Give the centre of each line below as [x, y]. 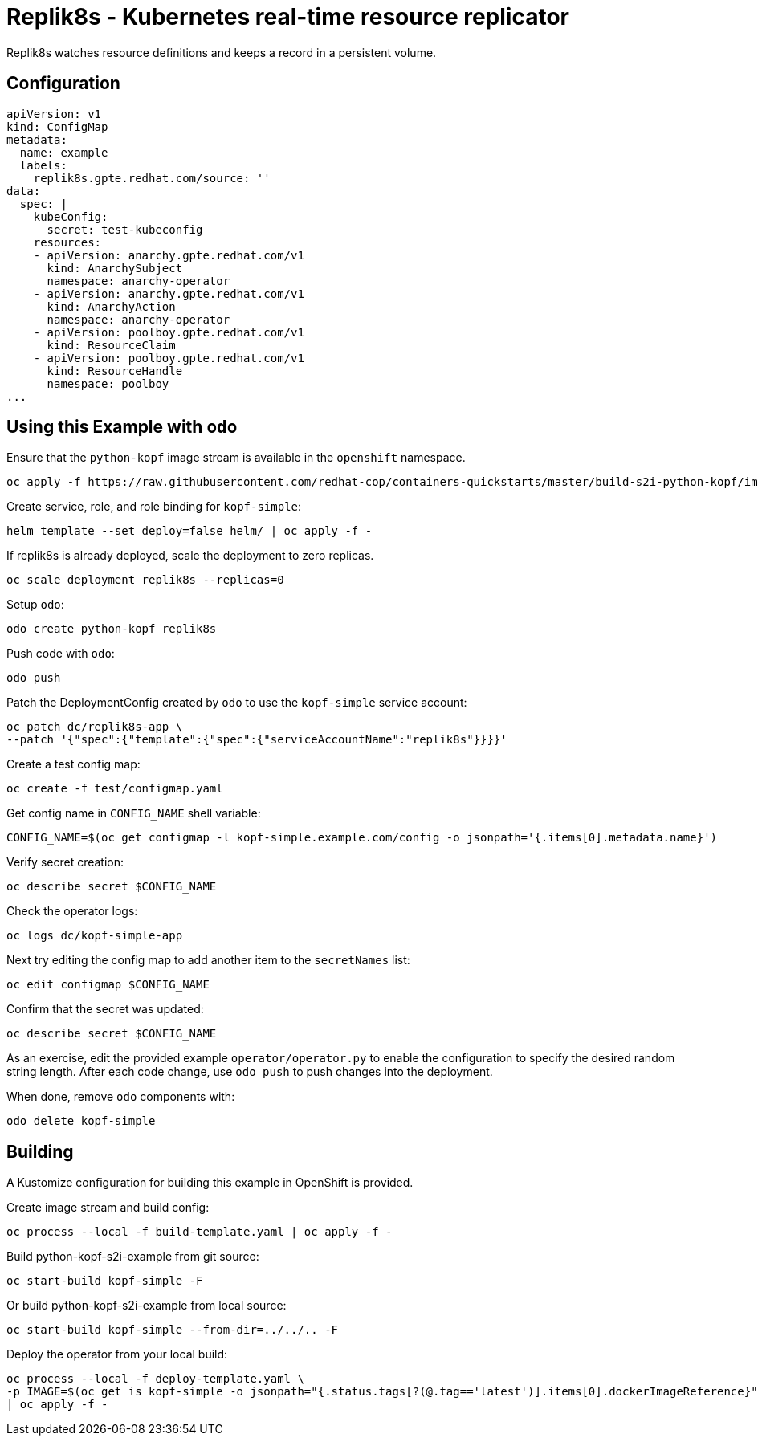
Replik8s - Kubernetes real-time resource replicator [288, 17]
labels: [43, 165]
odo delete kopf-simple [81, 1121]
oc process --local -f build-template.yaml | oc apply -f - [200, 1232]
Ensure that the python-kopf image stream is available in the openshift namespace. [236, 458]
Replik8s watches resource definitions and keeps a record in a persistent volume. [222, 52]
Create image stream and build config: [108, 1208]
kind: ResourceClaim [111, 345]
